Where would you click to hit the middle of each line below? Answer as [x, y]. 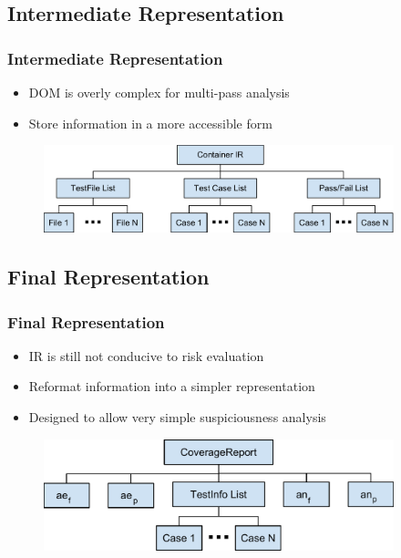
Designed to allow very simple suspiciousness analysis [177, 417]
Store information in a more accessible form [150, 123]
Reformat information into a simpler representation [172, 386]
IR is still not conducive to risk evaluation [146, 355]
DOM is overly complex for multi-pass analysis [159, 92]
